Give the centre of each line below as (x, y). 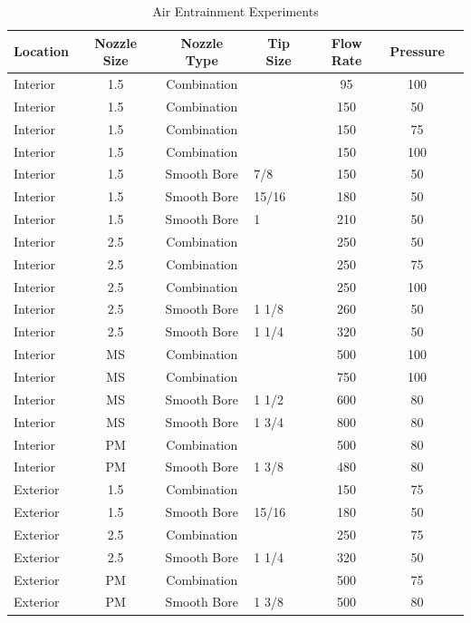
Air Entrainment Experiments (235, 11)
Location (41, 51)
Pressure (417, 51)
